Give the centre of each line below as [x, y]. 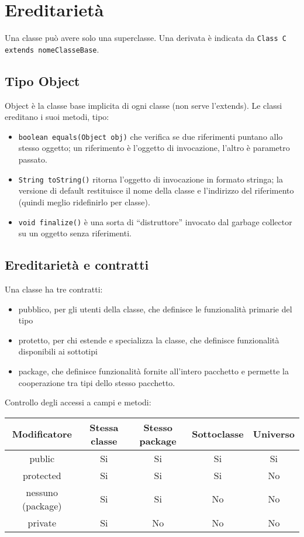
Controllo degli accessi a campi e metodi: [78, 402]
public [42, 458]
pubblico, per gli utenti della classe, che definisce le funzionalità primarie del [155, 309]
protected [42, 475]
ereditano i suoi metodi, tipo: [57, 117]
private [42, 522]
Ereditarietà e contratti [77, 265]
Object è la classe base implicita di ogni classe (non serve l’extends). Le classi [144, 105]
